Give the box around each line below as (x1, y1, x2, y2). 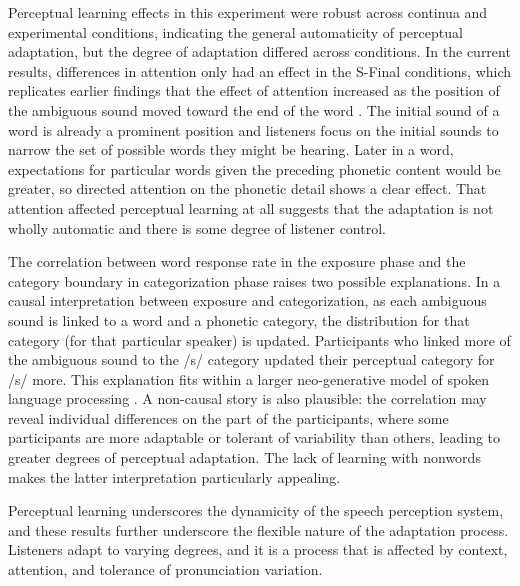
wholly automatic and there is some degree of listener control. (8, 217, 386, 238)
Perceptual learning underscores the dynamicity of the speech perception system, (8, 500, 504, 521)
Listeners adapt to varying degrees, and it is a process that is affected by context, (8, 539, 508, 560)
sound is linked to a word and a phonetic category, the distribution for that (8, 309, 470, 330)
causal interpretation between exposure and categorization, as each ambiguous (8, 290, 487, 311)
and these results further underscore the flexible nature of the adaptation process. (8, 519, 509, 540)
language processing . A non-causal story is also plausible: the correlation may (8, 388, 487, 409)
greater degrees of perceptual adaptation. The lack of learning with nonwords (8, 447, 481, 468)
